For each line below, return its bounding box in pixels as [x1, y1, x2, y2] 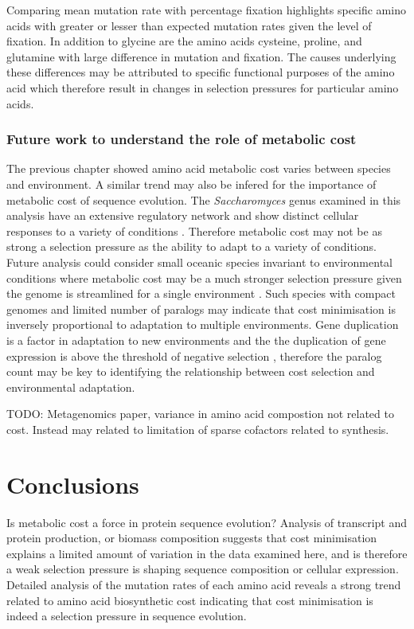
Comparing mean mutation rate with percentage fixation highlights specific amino [6, 2, 406, 18]
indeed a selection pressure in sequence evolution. [6, 608, 247, 624]
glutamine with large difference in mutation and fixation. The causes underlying [6, 48, 396, 64]
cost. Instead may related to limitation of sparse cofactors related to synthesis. [6, 420, 389, 437]
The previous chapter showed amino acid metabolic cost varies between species [6, 160, 391, 177]
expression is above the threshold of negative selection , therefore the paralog [6, 347, 382, 364]
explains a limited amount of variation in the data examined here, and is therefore [6, 545, 408, 561]
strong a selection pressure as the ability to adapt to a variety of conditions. [6, 238, 377, 255]
